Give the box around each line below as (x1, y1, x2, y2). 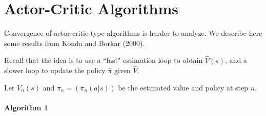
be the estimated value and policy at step (118, 82, 249, 92)
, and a (225, 55, 247, 65)
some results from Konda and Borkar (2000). (4, 37, 145, 48)
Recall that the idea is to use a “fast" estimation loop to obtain (4, 55, 203, 65)
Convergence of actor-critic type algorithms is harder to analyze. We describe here (4, 28, 262, 38)
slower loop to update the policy (4, 65, 106, 76)
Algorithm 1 (4, 102, 48, 113)
